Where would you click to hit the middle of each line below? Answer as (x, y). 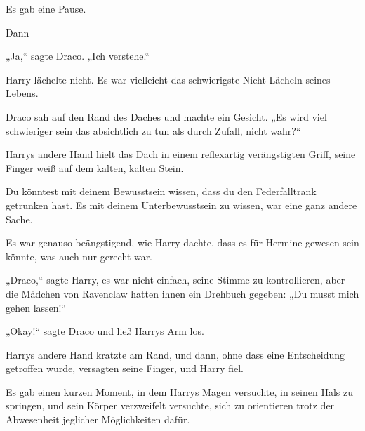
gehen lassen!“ (36, 307)
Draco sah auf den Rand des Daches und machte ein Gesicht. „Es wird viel (166, 116)
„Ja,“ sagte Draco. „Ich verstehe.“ (78, 56)
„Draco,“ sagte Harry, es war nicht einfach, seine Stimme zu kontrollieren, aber (175, 280)
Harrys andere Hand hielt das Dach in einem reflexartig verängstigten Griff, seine (181, 154)
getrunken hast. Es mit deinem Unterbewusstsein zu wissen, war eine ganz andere (181, 205)
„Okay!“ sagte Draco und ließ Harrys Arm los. (105, 331)
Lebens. (22, 93)
